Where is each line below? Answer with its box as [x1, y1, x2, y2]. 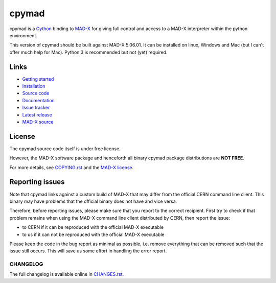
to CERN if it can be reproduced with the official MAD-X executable [22, 224, 164, 230]
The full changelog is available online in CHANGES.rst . [9, 271, 124, 277]
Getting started [22, 76, 54, 82]
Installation [22, 83, 45, 89]
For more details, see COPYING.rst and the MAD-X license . [9, 164, 134, 171]
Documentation [22, 97, 55, 103]
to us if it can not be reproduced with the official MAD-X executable [22, 231, 165, 238]
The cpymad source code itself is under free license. [9, 146, 121, 152]
